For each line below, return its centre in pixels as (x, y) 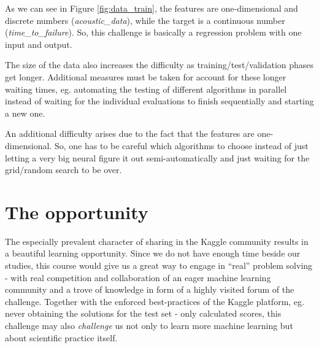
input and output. (39, 44)
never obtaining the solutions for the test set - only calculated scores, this (143, 313)
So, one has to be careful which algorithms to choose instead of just (181, 145)
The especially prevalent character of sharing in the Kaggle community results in (157, 241)
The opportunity (77, 211)
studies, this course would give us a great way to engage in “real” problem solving (159, 265)
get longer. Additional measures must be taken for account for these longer (146, 76)
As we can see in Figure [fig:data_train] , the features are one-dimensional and (152, 8)
